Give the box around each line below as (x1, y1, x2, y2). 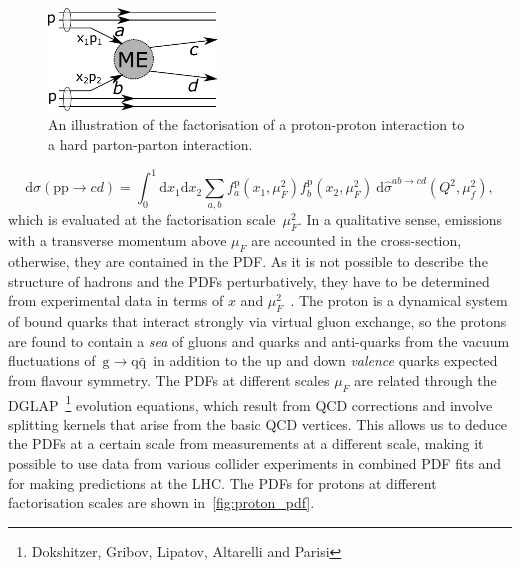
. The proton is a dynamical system (290, 290, 508, 311)
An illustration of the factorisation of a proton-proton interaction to (48, 114, 465, 135)
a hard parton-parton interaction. (48, 134, 253, 155)
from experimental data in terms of (8, 290, 224, 311)
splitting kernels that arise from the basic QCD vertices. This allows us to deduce (8, 413, 508, 434)
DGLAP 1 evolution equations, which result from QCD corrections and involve (8, 391, 493, 415)
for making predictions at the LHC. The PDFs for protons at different (8, 472, 437, 493)
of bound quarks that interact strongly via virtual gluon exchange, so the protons (8, 311, 507, 332)
